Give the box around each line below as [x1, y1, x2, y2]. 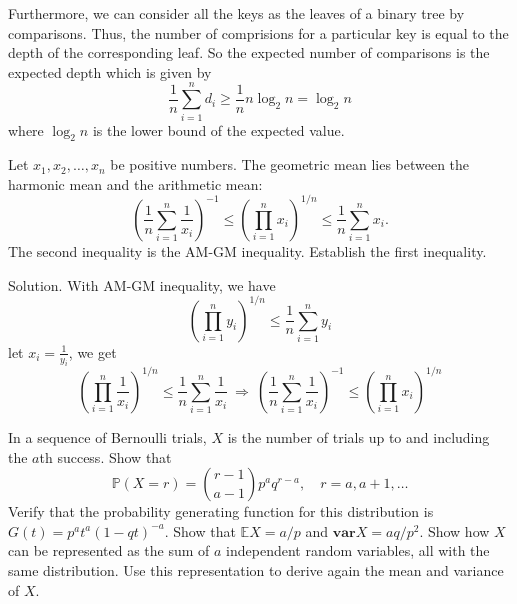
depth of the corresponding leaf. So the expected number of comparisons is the [8, 42, 490, 63]
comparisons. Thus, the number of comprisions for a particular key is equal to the [8, 22, 509, 43]
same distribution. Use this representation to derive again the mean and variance [8, 559, 504, 580]
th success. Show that [39, 446, 172, 467]
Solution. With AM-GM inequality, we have [8, 274, 276, 295]
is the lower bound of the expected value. [92, 119, 345, 140]
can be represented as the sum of [8, 540, 210, 561]
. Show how [419, 520, 490, 541]
